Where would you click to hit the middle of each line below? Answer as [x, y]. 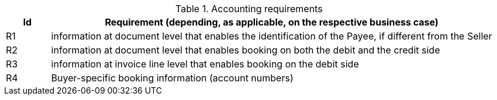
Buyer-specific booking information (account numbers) [172, 78]
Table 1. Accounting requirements [249, 9]
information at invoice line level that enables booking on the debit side [205, 64]
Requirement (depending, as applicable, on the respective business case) [272, 22]
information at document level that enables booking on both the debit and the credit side [246, 50]
